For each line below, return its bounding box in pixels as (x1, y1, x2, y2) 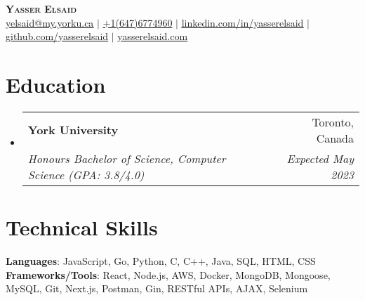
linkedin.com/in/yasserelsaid (181, 15, 304, 30)
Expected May (286, 150, 354, 167)
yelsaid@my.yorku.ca (6, 15, 94, 30)
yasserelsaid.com (117, 29, 188, 44)
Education (6, 70, 106, 98)
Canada (316, 129, 354, 146)
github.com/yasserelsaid (6, 29, 109, 44)
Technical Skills (6, 213, 158, 242)
